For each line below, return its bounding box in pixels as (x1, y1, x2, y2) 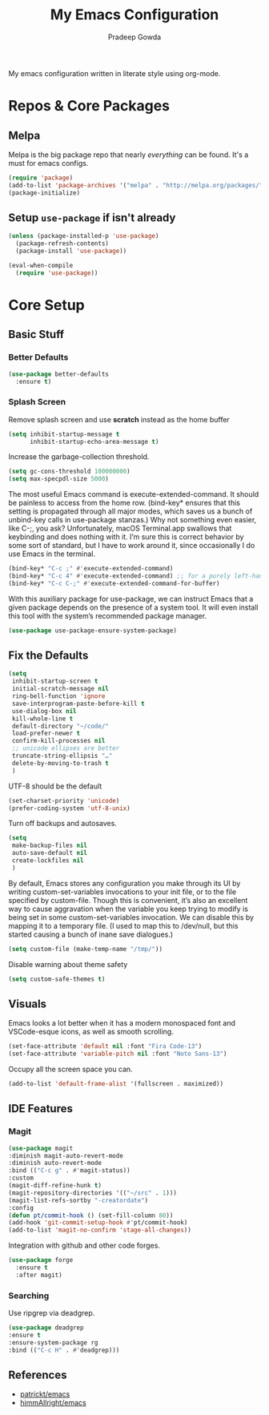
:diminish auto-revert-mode (8, 1159, 102, 1167)
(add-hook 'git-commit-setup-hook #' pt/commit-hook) (8, 1219, 188, 1227)
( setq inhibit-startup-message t (8, 430, 120, 438)
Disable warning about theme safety (8, 959, 128, 969)
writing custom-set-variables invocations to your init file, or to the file (8, 887, 237, 897)
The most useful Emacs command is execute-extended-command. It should (8, 490, 259, 499)
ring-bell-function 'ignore (11, 692, 106, 700)
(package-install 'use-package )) (15, 247, 127, 256)
